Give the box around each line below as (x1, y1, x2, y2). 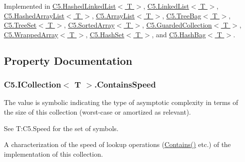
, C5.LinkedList (143, 1, 189, 11)
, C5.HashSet (85, 29, 124, 39)
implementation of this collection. (4, 148, 103, 159)
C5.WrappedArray (4, 29, 59, 39)
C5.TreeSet (4, 20, 37, 30)
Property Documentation (4, 53, 133, 68)
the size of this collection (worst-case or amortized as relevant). (4, 106, 191, 117)
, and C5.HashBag (152, 29, 206, 39)
